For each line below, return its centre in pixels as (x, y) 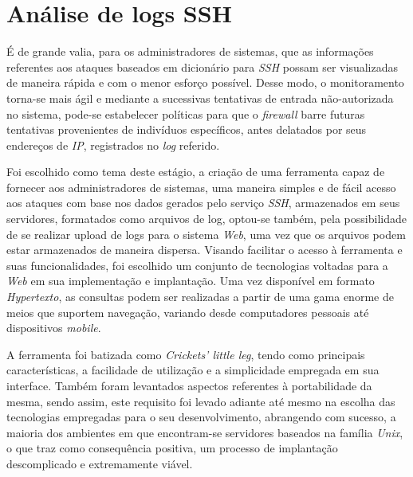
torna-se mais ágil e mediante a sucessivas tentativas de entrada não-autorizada (200, 98)
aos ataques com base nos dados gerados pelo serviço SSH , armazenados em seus (203, 203)
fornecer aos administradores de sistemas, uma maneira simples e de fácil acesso (201, 187)
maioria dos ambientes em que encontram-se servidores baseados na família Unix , (205, 432)
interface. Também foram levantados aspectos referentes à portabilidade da (189, 385)
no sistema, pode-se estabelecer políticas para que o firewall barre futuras (186, 113)
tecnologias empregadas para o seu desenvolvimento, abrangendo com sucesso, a (201, 417)
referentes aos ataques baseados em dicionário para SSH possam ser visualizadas (203, 66)
